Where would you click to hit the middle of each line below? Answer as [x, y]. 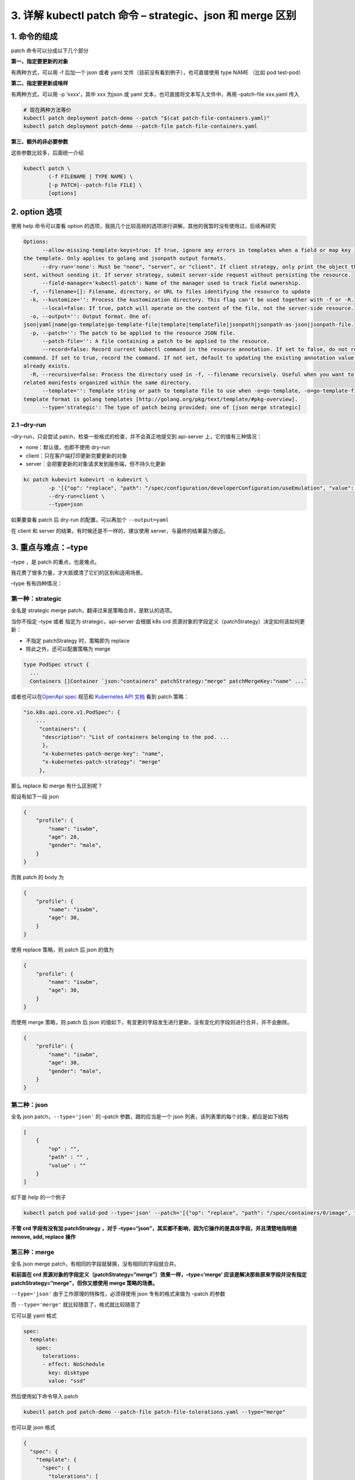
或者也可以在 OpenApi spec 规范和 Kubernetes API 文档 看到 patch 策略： [100, 696]
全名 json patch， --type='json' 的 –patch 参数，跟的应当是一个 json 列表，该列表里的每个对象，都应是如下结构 [150, 1117]
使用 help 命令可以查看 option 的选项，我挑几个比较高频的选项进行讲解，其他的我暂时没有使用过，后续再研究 [143, 226]
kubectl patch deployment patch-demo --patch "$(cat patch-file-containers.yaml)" [147, 118]
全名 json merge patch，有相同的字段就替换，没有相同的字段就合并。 [95, 1263]
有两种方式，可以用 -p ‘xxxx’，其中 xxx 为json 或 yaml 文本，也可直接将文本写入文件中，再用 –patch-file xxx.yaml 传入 [155, 94]
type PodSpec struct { [56, 665]
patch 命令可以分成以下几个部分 [50, 51]
